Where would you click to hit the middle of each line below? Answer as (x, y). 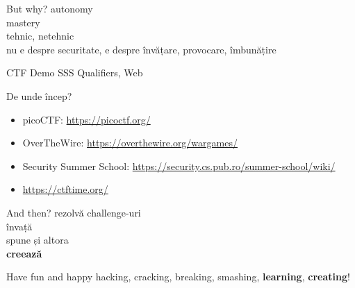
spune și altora (38, 240)
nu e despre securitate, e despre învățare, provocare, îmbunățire (141, 49)
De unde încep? (39, 95)
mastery (23, 22)
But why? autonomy (50, 8)
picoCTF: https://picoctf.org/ (86, 119)
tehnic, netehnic (40, 36)
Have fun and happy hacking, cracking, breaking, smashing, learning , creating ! (178, 277)
